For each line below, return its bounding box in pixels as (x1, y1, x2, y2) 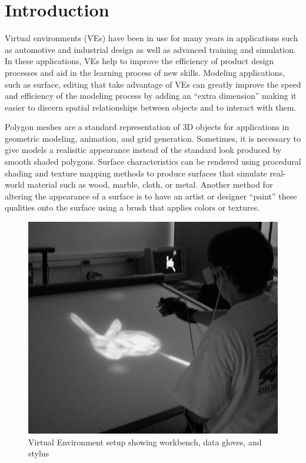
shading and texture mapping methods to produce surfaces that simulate (5, 166, 267, 179)
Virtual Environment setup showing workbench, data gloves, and (28, 435, 262, 448)
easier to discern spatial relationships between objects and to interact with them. (5, 101, 297, 113)
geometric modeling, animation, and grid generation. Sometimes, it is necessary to (5, 132, 301, 144)
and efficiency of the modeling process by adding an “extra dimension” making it (5, 89, 297, 102)
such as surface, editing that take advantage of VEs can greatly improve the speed (5, 78, 301, 90)
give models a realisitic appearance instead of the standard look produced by (5, 144, 282, 156)
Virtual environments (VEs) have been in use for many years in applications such (5, 32, 298, 44)
